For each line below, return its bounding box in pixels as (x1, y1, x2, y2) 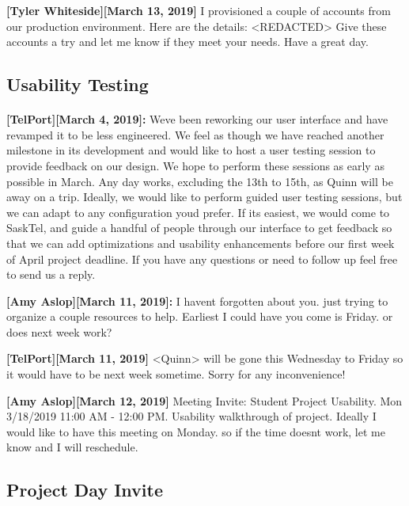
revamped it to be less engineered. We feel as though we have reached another (6, 126, 384, 143)
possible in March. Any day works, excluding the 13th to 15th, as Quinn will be (6, 173, 393, 189)
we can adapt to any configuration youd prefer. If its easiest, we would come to (6, 204, 390, 220)
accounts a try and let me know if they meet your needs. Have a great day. (6, 33, 369, 50)
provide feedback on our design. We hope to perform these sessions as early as (6, 157, 384, 173)
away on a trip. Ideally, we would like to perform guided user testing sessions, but (6, 188, 403, 205)
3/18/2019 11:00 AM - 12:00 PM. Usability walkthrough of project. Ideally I (6, 408, 377, 424)
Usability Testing (6, 72, 149, 97)
